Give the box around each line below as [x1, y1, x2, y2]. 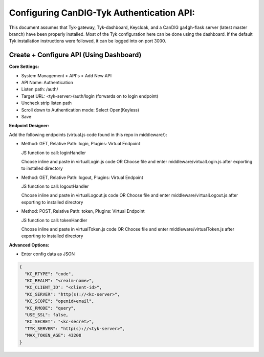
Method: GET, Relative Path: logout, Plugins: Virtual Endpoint [21, 174, 144, 180]
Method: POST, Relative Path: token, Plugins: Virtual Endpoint [21, 208, 145, 214]
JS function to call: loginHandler [21, 150, 86, 156]
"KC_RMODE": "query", [24, 305, 77, 311]
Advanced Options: [9, 242, 50, 248]
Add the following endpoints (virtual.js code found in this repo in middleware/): [9, 132, 167, 137]
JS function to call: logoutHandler [21, 183, 89, 189]
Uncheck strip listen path [21, 100, 72, 106]
